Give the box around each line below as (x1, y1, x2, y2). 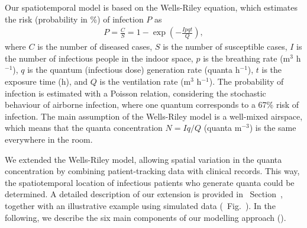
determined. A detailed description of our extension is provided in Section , (5, 188, 283, 200)
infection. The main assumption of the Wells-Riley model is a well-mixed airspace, (5, 110, 303, 122)
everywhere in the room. (5, 133, 93, 145)
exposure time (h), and (5, 75, 88, 87)
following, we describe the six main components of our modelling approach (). (5, 211, 286, 223)
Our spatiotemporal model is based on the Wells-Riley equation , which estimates (5, 1, 298, 13)
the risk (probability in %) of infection (5, 12, 144, 25)
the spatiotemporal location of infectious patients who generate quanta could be (5, 176, 295, 188)
